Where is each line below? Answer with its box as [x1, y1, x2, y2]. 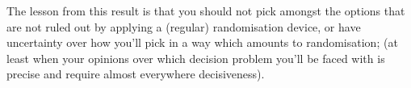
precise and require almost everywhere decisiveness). [6, 65, 265, 82]
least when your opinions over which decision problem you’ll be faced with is [6, 49, 385, 66]
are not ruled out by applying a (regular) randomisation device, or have [6, 18, 361, 35]
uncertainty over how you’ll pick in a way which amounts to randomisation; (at [6, 34, 398, 51]
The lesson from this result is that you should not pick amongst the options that [6, 2, 405, 19]
